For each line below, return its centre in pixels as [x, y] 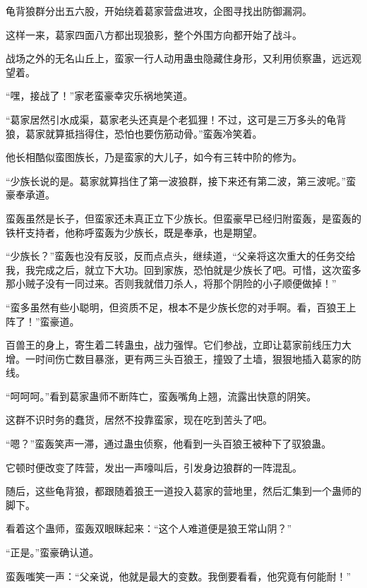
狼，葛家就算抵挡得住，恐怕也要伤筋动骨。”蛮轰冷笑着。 [134, 133]
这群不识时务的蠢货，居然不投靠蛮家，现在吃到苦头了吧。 [139, 420]
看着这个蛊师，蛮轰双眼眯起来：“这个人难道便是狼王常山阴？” [149, 528]
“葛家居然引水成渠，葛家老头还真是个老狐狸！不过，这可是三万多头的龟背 [176, 119]
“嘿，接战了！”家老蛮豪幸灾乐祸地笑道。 [100, 96]
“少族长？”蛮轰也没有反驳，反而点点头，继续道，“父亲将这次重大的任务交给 [181, 256]
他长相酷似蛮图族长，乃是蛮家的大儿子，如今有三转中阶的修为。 [154, 157]
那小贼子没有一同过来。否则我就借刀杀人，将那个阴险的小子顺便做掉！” [171, 283]
